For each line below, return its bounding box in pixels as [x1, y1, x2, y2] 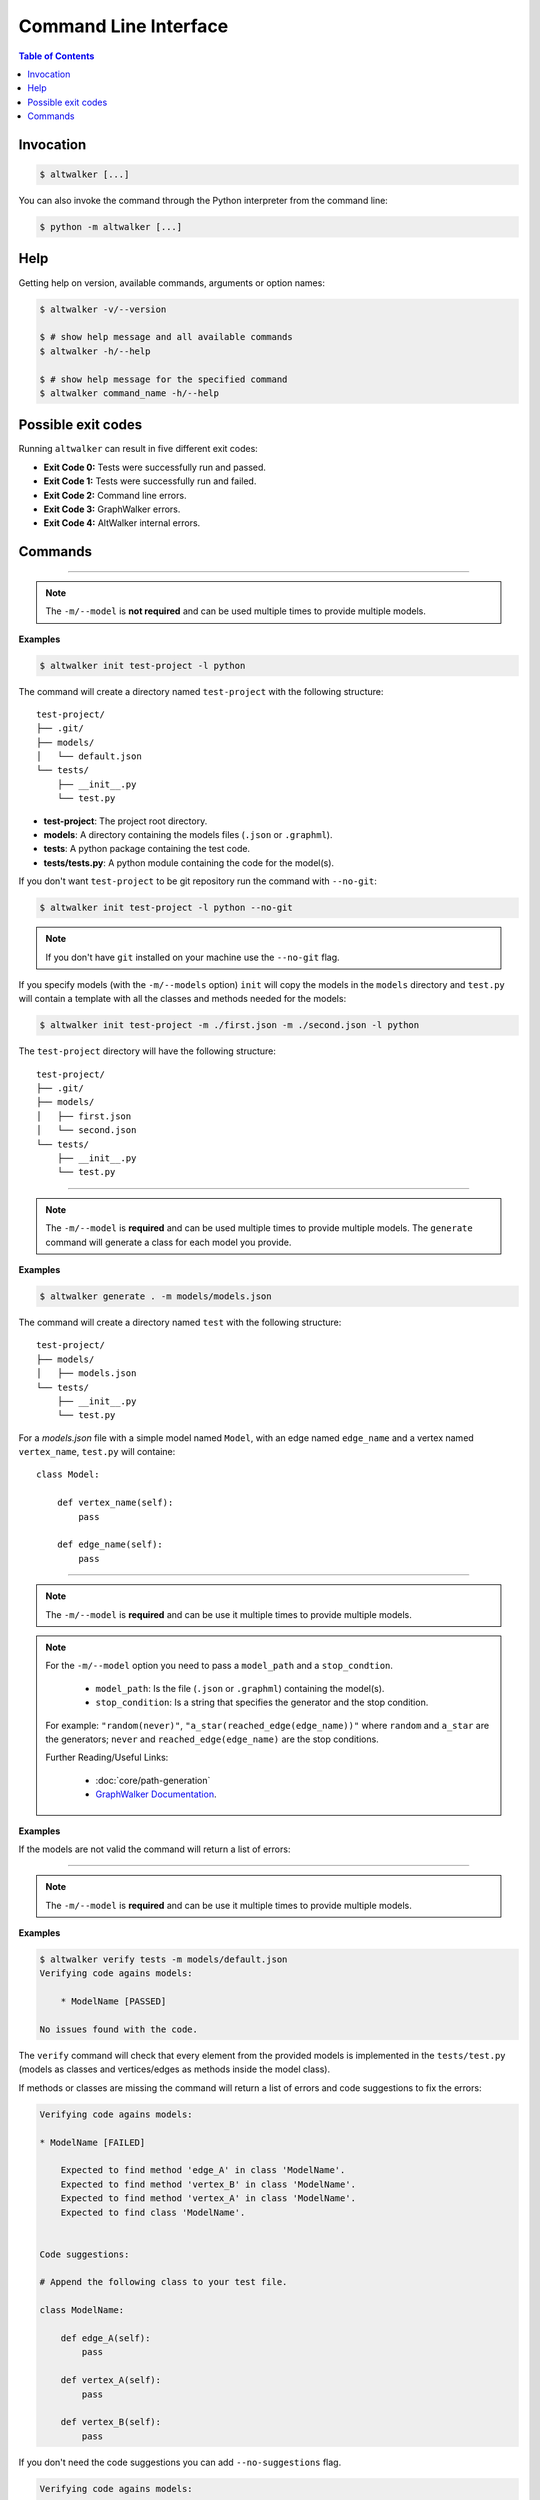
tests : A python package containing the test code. [43, 843, 250, 855]
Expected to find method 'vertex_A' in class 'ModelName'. [60, 2193, 357, 2204]
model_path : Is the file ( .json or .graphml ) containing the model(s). [95, 1682, 385, 1694]
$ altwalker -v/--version [39, 303, 167, 315]
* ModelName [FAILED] [39, 2136, 146, 2148]
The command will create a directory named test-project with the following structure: [18, 685, 384, 697]
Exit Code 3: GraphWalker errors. [43, 503, 181, 515]
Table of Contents [18, 50, 95, 62]
